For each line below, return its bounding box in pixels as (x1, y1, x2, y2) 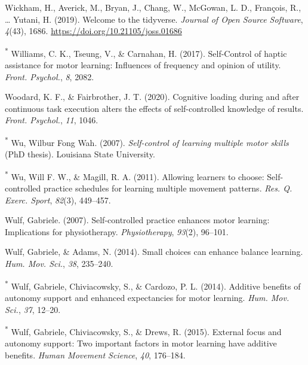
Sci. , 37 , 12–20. (5, 303, 61, 315)
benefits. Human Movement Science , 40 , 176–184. (5, 348, 186, 361)
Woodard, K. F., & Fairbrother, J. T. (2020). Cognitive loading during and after (5, 90, 300, 103)
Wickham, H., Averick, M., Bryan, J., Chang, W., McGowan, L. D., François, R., (5, 1, 301, 13)
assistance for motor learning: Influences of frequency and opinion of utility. (5, 59, 281, 71)
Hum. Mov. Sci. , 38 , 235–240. (5, 257, 113, 270)
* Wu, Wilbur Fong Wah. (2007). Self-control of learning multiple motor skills (5, 135, 289, 148)
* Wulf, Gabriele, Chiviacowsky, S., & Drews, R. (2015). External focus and (5, 324, 282, 337)
